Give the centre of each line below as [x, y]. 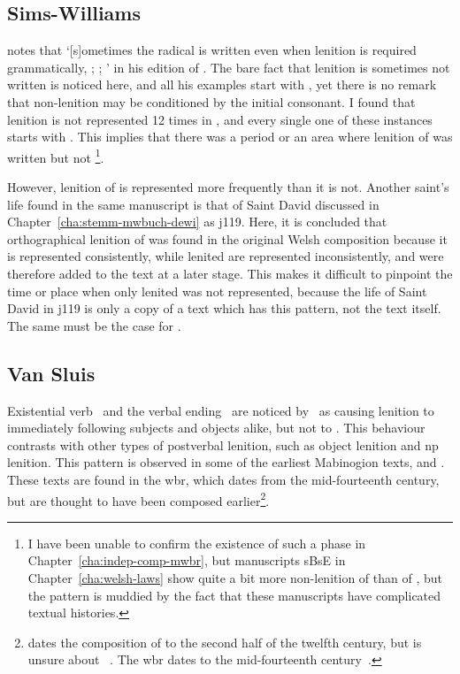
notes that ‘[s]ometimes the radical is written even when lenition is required [212, 50]
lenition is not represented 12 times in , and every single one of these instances [220, 119]
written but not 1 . [56, 156]
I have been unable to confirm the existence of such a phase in [197, 543]
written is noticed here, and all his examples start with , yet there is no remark [222, 84]
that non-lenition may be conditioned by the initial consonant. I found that [211, 101]
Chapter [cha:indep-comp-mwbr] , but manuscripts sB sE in [187, 560]
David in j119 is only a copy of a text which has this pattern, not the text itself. [224, 308]
